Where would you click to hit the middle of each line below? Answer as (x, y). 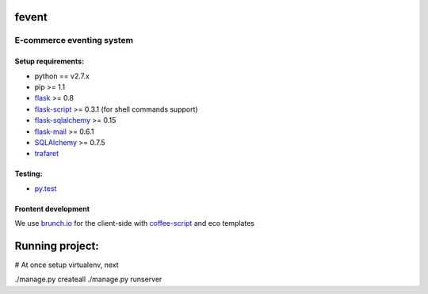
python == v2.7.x (62, 76)
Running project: (57, 246)
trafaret (47, 154)
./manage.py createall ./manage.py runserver (88, 279)
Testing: (29, 174)
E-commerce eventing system (74, 40)
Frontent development (52, 208)
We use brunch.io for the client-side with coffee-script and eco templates (135, 223)
